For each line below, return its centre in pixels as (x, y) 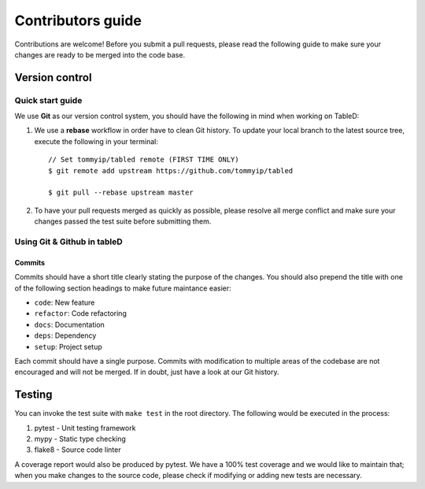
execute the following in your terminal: (96, 141)
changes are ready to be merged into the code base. (100, 54)
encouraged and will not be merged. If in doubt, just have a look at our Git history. (147, 372)
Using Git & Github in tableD (69, 242)
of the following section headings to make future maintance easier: (123, 288)
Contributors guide (78, 20)
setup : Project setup (68, 346)
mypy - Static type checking (80, 439)
